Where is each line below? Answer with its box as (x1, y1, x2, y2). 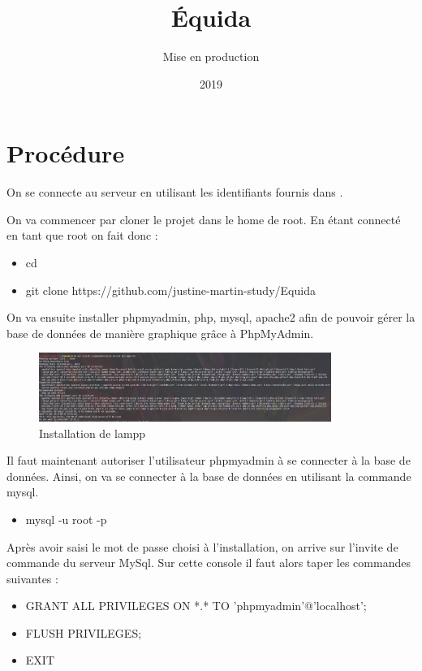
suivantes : (6, 569, 58, 587)
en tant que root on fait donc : (6, 227, 158, 244)
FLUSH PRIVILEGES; (25, 624, 142, 641)
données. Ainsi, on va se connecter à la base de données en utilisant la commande (6, 467, 411, 484)
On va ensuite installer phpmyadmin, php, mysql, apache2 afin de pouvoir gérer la (6, 309, 416, 326)
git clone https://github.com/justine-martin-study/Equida (25, 281, 316, 298)
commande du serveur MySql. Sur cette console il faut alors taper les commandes (6, 554, 411, 571)
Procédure (6, 136, 125, 170)
